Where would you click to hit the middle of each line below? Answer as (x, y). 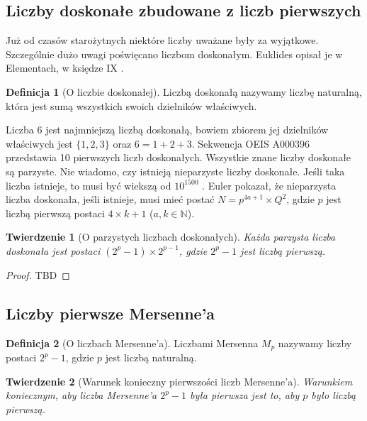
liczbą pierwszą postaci (55, 213)
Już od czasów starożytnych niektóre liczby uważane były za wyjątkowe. (162, 40)
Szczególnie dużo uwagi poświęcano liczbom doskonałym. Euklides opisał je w (174, 54)
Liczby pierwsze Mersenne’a (111, 313)
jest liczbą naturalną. (151, 357)
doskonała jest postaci (53, 250)
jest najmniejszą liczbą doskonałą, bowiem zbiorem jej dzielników (187, 130)
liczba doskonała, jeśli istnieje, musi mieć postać (110, 199)
